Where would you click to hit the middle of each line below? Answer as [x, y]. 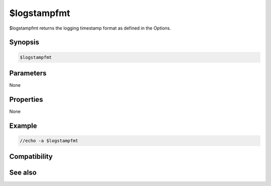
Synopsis [24, 42]
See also [23, 173]
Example [23, 126]
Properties [26, 100]
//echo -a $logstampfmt [49, 141]
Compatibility [31, 157]
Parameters [28, 73]
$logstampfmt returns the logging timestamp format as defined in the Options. [90, 28]
